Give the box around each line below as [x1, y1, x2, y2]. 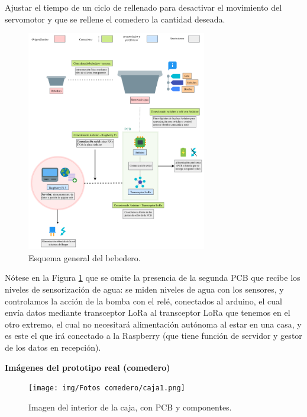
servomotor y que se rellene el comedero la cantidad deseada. [5, 12, 225, 25]
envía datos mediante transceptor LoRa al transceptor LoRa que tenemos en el [5, 306, 290, 319]
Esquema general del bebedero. [28, 251, 141, 264]
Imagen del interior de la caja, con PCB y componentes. [28, 400, 232, 413]
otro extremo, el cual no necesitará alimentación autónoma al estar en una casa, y [5, 317, 302, 330]
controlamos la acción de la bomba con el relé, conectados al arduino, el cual [5, 294, 282, 307]
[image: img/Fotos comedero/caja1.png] [28, 384, 185, 393]
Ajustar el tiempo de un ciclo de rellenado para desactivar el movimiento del [5, 1, 282, 13]
